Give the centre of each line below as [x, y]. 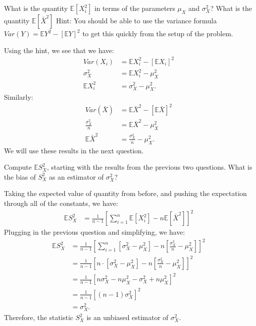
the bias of [20, 176]
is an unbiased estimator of [127, 317]
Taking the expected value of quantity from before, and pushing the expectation [126, 193]
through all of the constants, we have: [61, 203]
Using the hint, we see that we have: [59, 50]
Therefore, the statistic [39, 317]
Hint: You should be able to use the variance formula [136, 20]
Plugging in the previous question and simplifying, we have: [95, 232]
